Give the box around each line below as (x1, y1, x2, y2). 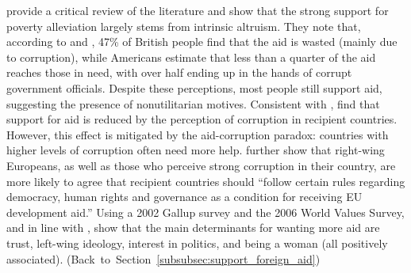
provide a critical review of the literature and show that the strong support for (6, 2, 389, 18)
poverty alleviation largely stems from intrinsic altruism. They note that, (6, 17, 361, 34)
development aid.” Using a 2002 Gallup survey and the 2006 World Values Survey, (6, 203, 405, 220)
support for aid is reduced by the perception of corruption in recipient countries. (6, 111, 398, 127)
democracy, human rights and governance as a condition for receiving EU (6, 188, 363, 205)
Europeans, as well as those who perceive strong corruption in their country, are (6, 157, 396, 173)
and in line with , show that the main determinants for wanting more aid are (6, 219, 380, 236)
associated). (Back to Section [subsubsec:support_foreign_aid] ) (6, 250, 321, 267)
